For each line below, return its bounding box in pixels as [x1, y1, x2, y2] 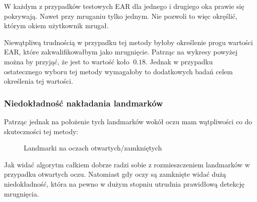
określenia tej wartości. [4, 76, 73, 86]
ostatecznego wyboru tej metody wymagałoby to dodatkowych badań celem [4, 66, 233, 76]
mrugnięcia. [4, 188, 39, 199]
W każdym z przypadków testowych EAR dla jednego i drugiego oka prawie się [4, 1, 244, 11]
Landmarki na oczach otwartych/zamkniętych [24, 143, 162, 153]
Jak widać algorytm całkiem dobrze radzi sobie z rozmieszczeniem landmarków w [4, 159, 250, 169]
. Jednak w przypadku [145, 56, 213, 66]
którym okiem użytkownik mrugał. [4, 20, 109, 31]
